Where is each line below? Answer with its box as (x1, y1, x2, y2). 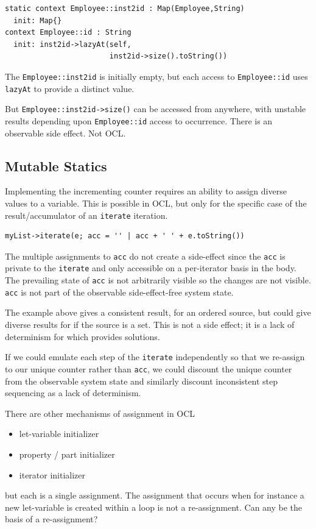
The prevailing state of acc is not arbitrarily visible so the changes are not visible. (5, 274, 311, 286)
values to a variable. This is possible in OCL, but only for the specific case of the (5, 196, 307, 209)
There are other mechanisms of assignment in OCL (5, 407, 195, 419)
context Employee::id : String (5, 28, 132, 37)
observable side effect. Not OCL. (5, 126, 126, 139)
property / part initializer (19, 447, 115, 460)
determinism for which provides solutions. (5, 330, 160, 343)
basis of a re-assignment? (5, 513, 98, 525)
